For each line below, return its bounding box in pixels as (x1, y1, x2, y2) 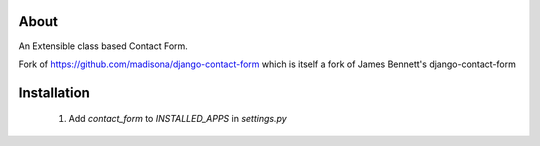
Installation (18, 84, 90, 101)
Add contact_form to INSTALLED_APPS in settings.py (68, 113, 287, 125)
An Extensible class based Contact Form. (18, 40, 189, 52)
